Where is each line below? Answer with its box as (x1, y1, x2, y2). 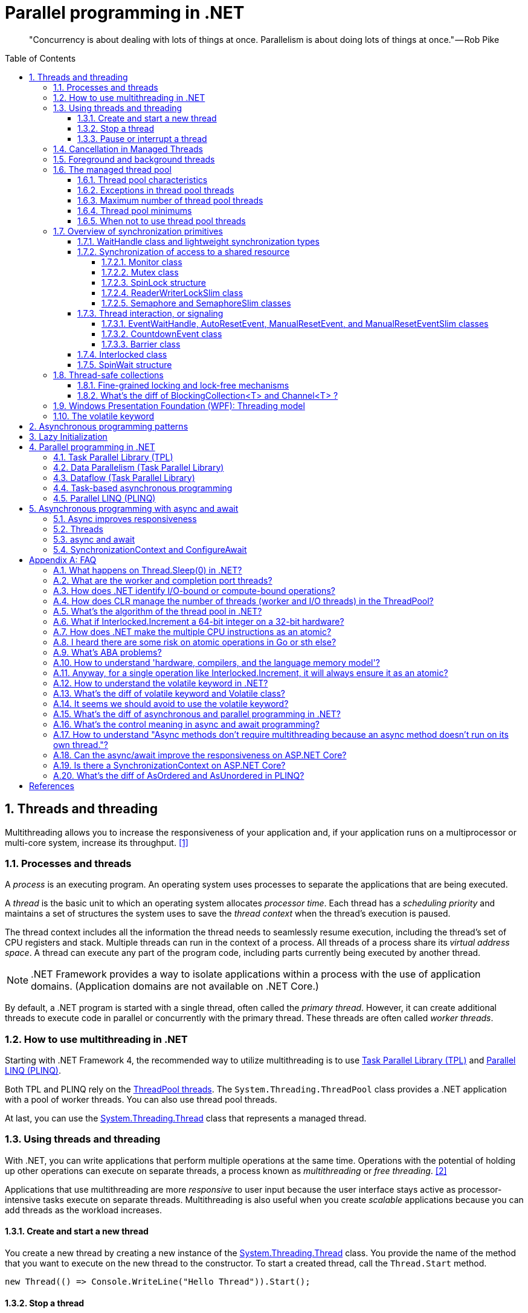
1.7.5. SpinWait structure (77, 359, 172, 370)
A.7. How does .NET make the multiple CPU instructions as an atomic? (53, 626, 332, 637)
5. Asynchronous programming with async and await (29, 503, 239, 514)
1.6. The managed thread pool (53, 164, 172, 175)
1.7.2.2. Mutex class (101, 266, 179, 277)
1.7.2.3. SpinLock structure (101, 277, 206, 288)
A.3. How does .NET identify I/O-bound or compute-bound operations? (53, 585, 335, 596)
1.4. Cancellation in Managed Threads (53, 143, 203, 154)
